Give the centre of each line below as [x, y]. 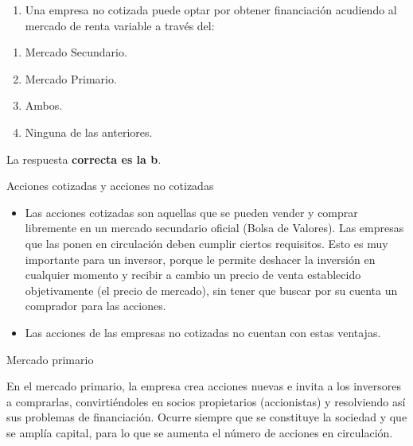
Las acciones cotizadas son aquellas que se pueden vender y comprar [191, 212]
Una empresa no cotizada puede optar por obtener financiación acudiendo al [211, 10]
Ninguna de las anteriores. [89, 132]
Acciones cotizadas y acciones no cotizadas [110, 186]
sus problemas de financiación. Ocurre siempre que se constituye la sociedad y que [207, 417]
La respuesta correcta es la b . [84, 159]
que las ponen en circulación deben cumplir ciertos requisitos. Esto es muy [206, 243]
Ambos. [44, 105]
